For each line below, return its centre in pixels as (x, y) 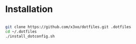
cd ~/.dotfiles (21, 31)
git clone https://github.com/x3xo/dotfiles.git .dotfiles (68, 27)
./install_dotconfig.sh (30, 36)
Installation (29, 9)
